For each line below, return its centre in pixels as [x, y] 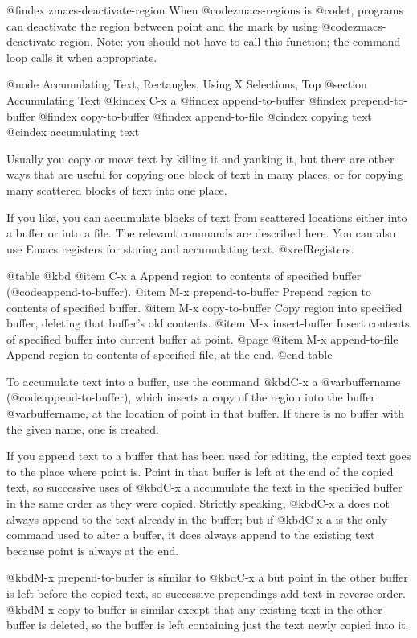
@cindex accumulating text [73, 132]
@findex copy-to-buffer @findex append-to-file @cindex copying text [205, 115]
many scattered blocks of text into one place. [117, 189]
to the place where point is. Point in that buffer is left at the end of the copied [200, 471]
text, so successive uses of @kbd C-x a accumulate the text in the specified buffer [204, 487]
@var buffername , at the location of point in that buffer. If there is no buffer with [205, 413]
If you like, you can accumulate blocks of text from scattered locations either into [207, 217]
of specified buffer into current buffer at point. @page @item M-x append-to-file [202, 338]
